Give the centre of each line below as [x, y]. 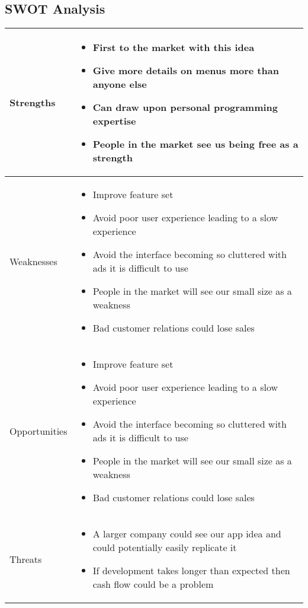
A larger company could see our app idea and [187, 534]
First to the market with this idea [174, 47]
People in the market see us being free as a [195, 144]
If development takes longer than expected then [191, 571]
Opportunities [38, 431]
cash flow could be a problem [153, 584]
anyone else [120, 84]
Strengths [33, 103]
